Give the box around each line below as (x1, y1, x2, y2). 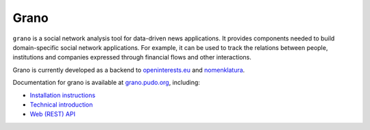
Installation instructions (29, 91, 96, 99)
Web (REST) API (29, 110, 75, 118)
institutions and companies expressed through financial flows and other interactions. (12, 53, 251, 62)
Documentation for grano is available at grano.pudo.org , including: (12, 79, 200, 87)
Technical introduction (29, 100, 93, 109)
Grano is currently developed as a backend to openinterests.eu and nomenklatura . (12, 66, 245, 74)
